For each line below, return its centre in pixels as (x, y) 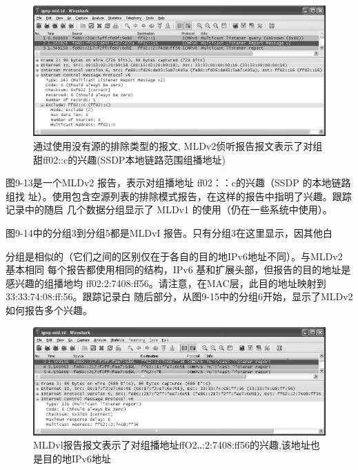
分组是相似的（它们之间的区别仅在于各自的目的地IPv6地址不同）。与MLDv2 (174, 256)
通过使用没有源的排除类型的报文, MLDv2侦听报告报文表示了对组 (178, 146)
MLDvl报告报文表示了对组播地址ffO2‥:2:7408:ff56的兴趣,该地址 (172, 445)
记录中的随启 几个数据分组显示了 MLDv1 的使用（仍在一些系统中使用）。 (169, 209)
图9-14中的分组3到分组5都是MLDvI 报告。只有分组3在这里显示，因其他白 (169, 233)
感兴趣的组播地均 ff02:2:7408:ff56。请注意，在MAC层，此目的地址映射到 (166, 283)
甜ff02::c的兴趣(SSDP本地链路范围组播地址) (129, 159)
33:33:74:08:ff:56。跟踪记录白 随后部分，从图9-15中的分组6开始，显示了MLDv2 (179, 296)
